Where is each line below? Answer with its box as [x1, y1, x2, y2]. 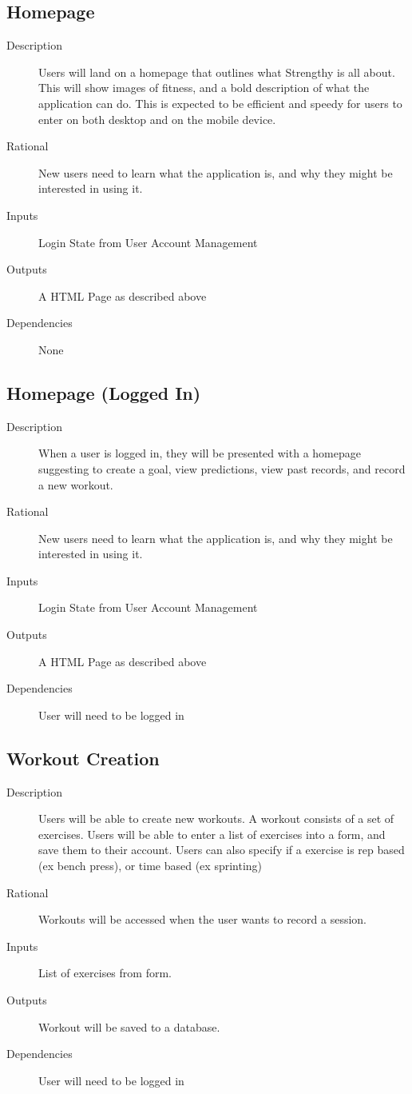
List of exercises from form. [38, 964, 172, 981]
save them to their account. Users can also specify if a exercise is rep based [38, 841, 405, 858]
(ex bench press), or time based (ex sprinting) [38, 857, 263, 874]
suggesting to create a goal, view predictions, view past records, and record [38, 460, 406, 477]
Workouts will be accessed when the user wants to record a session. [38, 911, 366, 928]
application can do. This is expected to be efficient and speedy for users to [38, 94, 402, 111]
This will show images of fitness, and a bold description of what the [38, 79, 370, 96]
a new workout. [38, 476, 113, 493]
